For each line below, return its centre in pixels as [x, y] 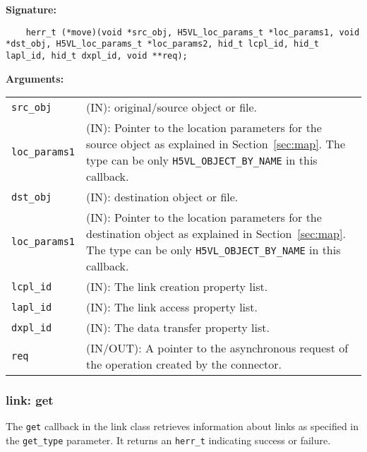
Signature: [31, 9]
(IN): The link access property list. [172, 307]
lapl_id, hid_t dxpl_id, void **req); [97, 55]
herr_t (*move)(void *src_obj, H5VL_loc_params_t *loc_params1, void [193, 32]
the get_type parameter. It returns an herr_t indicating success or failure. [168, 440]
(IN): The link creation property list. [177, 287]
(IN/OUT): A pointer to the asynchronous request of [217, 348]
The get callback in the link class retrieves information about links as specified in [182, 426]
